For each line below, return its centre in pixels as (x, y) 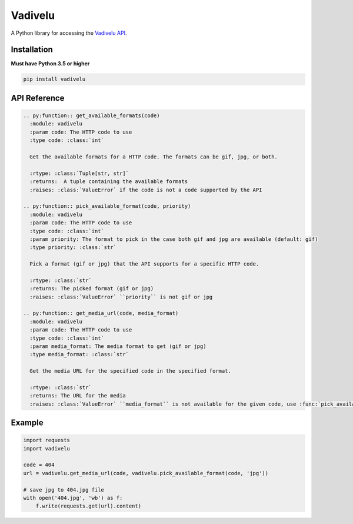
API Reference (38, 98)
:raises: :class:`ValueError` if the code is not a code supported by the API (146, 190)
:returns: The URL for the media (78, 396)
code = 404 (39, 465)
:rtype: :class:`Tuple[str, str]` (79, 173)
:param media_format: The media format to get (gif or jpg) (118, 346)
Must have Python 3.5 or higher (50, 64)
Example (27, 423)
